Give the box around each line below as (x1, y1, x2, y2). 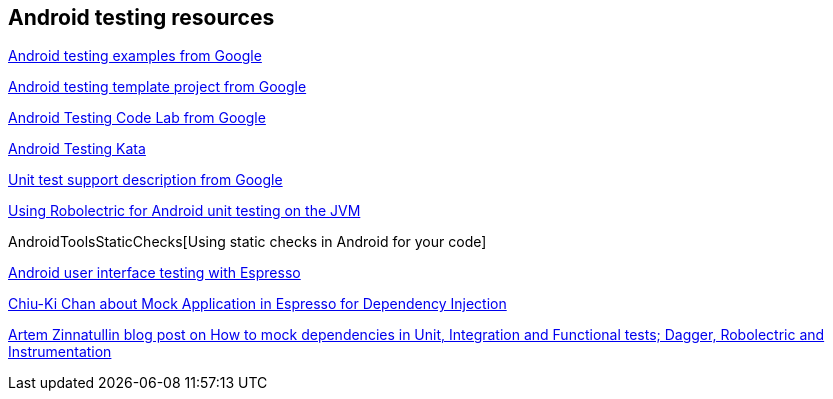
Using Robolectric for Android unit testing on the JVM (8, 202, 361, 220)
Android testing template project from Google (8, 78, 307, 96)
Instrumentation (8, 343, 112, 361)
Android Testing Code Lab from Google (8, 109, 266, 127)
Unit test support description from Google (8, 171, 283, 189)
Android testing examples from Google (8, 47, 262, 65)
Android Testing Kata (8, 140, 146, 158)
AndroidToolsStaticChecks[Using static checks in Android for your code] (8, 233, 487, 251)
